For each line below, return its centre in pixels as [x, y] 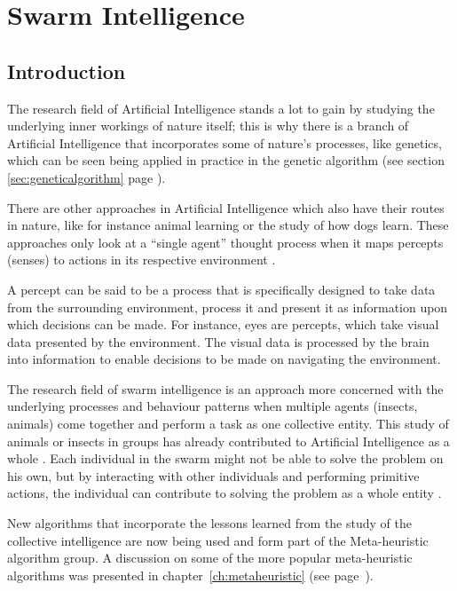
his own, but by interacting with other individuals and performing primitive [213, 475]
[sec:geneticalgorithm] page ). [87, 177]
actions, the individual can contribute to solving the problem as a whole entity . [225, 493]
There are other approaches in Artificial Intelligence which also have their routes [226, 207]
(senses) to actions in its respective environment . [142, 260]
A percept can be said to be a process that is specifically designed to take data [221, 289]
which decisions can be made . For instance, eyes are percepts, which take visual [223, 324]
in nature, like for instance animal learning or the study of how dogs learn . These [228, 225]
